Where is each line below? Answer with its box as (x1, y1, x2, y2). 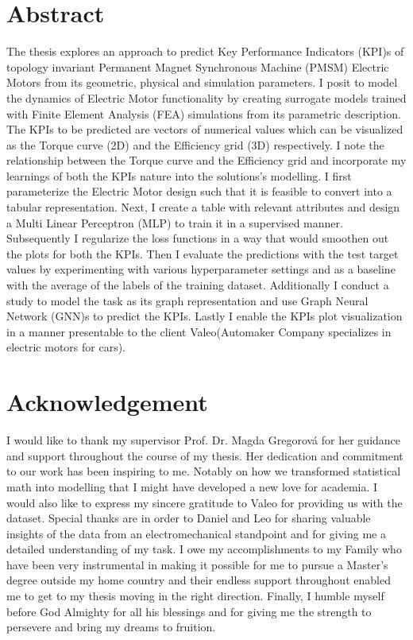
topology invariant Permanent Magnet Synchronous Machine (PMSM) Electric (6, 58, 389, 75)
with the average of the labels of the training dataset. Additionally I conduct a (6, 277, 389, 293)
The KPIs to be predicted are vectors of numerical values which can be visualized (6, 121, 403, 138)
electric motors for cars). (6, 339, 126, 355)
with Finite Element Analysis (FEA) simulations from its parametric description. (6, 105, 401, 122)
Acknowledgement (6, 386, 208, 418)
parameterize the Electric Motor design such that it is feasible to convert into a (6, 183, 392, 200)
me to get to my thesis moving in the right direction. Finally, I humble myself (6, 588, 384, 604)
